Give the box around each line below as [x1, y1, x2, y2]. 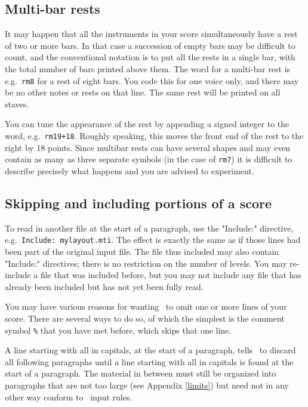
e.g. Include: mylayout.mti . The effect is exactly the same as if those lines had [5, 233, 301, 246]
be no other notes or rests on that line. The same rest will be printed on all [5, 86, 281, 98]
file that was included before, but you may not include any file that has [40, 269, 301, 281]
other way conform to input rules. [5, 390, 133, 403]
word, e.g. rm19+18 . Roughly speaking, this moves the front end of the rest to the [5, 129, 304, 142]
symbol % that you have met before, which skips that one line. [5, 323, 232, 336]
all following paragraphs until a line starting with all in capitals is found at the [5, 355, 294, 368]
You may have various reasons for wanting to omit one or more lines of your [5, 300, 287, 313]
